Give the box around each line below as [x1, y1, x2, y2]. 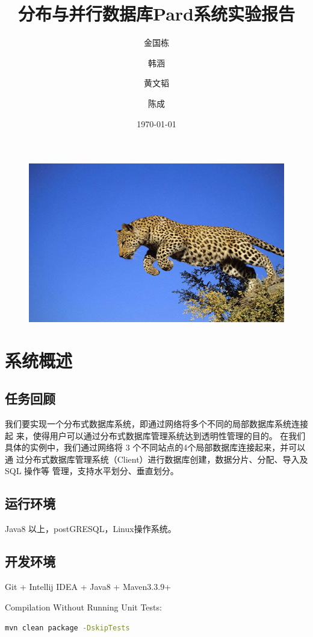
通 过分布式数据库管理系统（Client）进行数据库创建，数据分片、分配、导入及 [5, 452, 308, 465]
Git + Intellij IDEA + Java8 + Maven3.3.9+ [5, 580, 172, 592]
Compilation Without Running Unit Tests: [5, 600, 162, 613]
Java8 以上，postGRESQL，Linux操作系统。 [5, 522, 176, 535]
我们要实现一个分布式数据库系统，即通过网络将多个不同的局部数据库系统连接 [5, 417, 308, 430]
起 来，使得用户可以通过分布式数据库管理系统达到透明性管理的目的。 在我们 [5, 429, 306, 442]
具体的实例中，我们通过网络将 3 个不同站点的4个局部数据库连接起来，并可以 [5, 441, 306, 454]
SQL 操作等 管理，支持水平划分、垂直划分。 [5, 464, 179, 477]
